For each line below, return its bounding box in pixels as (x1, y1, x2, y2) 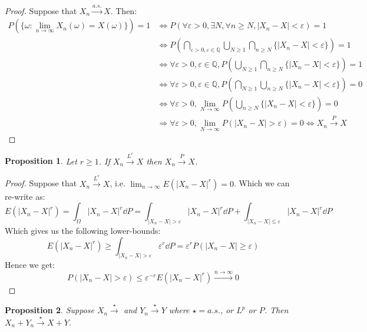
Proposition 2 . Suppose (5, 304, 94, 316)
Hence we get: (5, 259, 55, 271)
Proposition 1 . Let (5, 155, 77, 167)
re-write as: (5, 190, 45, 202)
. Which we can (233, 177, 290, 189)
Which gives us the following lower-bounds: (5, 224, 161, 236)
